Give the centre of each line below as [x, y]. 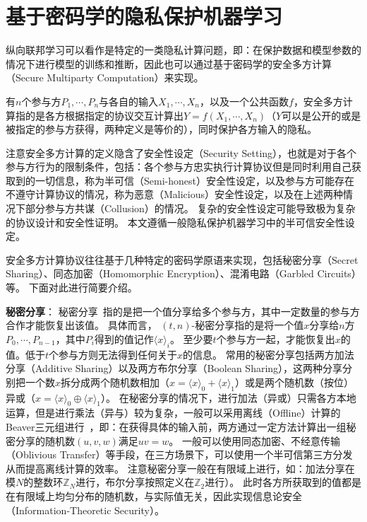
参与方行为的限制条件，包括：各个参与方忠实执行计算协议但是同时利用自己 [179, 167]
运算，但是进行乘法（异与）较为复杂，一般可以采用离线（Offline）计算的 [173, 413]
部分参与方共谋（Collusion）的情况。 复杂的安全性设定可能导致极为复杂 [190, 208]
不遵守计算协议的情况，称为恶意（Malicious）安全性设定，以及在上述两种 [175, 194]
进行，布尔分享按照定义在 [135, 482]
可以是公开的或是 [321, 115]
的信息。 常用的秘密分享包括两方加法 [269, 354]
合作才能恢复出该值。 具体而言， [82, 325]
